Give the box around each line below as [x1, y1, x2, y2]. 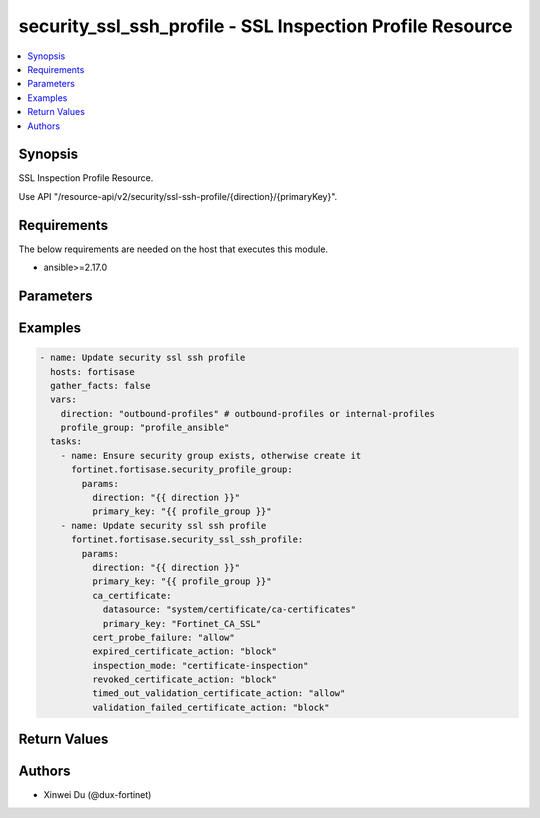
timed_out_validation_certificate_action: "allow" [91, 688, 346, 699]
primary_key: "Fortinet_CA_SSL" [102, 618, 262, 629]
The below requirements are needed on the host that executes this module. [18, 243, 329, 255]
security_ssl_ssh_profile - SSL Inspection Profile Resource [18, 15, 513, 37]
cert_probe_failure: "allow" [91, 631, 235, 643]
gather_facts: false [50, 380, 151, 391]
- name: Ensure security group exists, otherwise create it [60, 450, 362, 461]
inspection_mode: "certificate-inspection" [91, 660, 309, 671]
